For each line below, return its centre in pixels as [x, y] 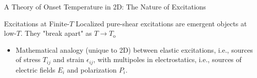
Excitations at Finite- [37, 23]
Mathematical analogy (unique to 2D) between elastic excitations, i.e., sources [134, 49]
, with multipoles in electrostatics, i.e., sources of [167, 59]
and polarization [92, 69]
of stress [28, 59]
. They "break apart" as [56, 33]
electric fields [35, 69]
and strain [69, 59]
